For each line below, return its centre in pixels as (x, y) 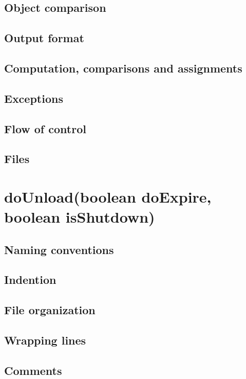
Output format (44, 38)
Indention (30, 279)
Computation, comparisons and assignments (123, 68)
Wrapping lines (45, 340)
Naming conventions (59, 249)
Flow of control (45, 128)
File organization (50, 310)
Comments (33, 370)
